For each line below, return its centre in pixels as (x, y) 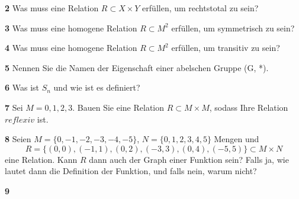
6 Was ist (22, 87)
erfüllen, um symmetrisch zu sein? (233, 28)
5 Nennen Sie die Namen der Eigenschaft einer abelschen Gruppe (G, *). (137, 67)
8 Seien (18, 139)
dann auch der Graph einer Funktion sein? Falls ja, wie (189, 159)
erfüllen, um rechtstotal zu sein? (200, 8)
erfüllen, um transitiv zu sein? (226, 48)
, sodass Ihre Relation (249, 107)
